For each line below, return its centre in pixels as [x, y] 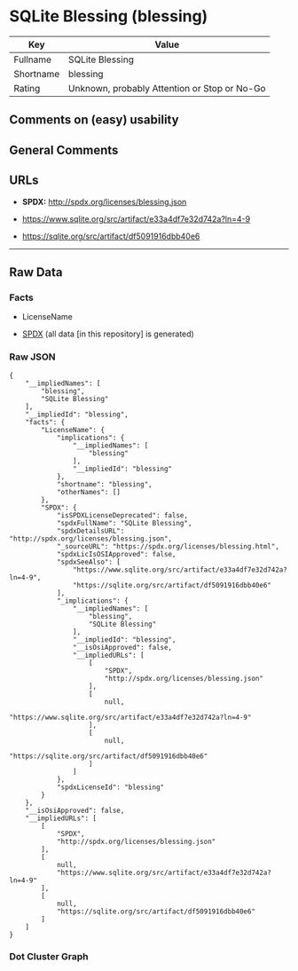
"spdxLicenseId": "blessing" [110, 787]
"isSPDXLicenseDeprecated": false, [122, 515]
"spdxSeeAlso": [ [89, 562]
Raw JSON [32, 357]
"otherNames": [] [89, 492]
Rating [27, 88]
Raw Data [36, 272]
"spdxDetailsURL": [90, 531]
